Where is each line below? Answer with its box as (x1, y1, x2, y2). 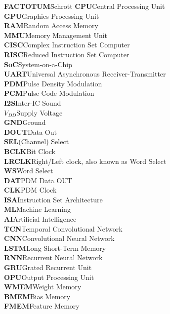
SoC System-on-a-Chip (4, 59, 72, 69)
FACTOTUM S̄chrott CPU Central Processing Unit (4, 1, 165, 11)
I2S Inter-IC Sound (4, 97, 61, 108)
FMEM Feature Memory (4, 301, 80, 311)
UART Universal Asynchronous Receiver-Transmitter (4, 69, 166, 79)
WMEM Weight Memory (4, 281, 82, 292)
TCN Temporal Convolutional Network (4, 223, 123, 234)
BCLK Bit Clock (4, 146, 55, 156)
